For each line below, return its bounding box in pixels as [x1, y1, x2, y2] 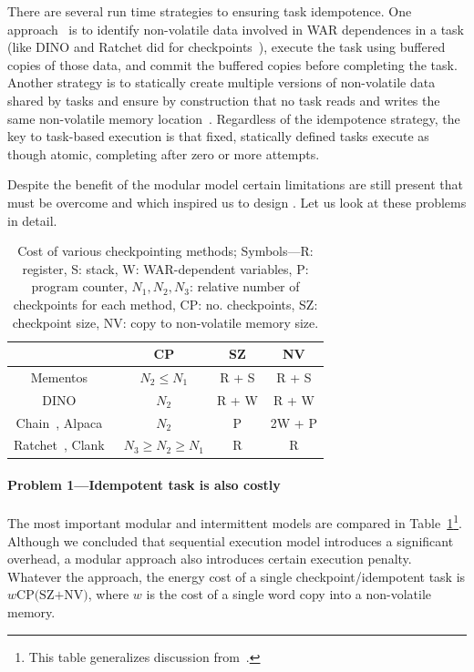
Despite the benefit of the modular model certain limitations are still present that [7, 175, 463, 194]
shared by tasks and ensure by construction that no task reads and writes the [7, 90, 440, 109]
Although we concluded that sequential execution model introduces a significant [7, 531, 454, 550]
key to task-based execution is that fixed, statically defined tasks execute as [7, 127, 429, 146]
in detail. [7, 210, 57, 229]
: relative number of [189, 277, 300, 296]
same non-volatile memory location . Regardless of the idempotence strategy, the [7, 108, 460, 127]
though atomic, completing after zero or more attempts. [7, 144, 320, 163]
